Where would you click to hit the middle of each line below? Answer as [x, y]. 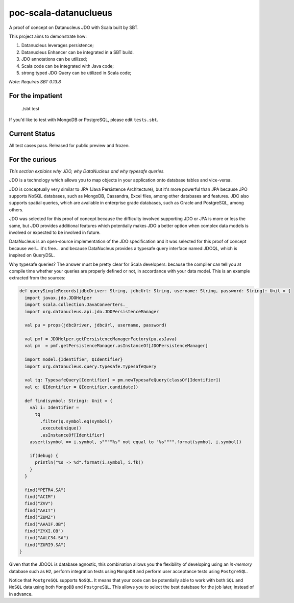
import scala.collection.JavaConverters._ [76, 305]
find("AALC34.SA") [47, 538]
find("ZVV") [39, 503]
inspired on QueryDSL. [32, 255]
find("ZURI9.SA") [45, 545]
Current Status [32, 134]
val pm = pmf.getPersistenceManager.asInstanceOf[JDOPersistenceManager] [116, 346]
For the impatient [36, 96]
